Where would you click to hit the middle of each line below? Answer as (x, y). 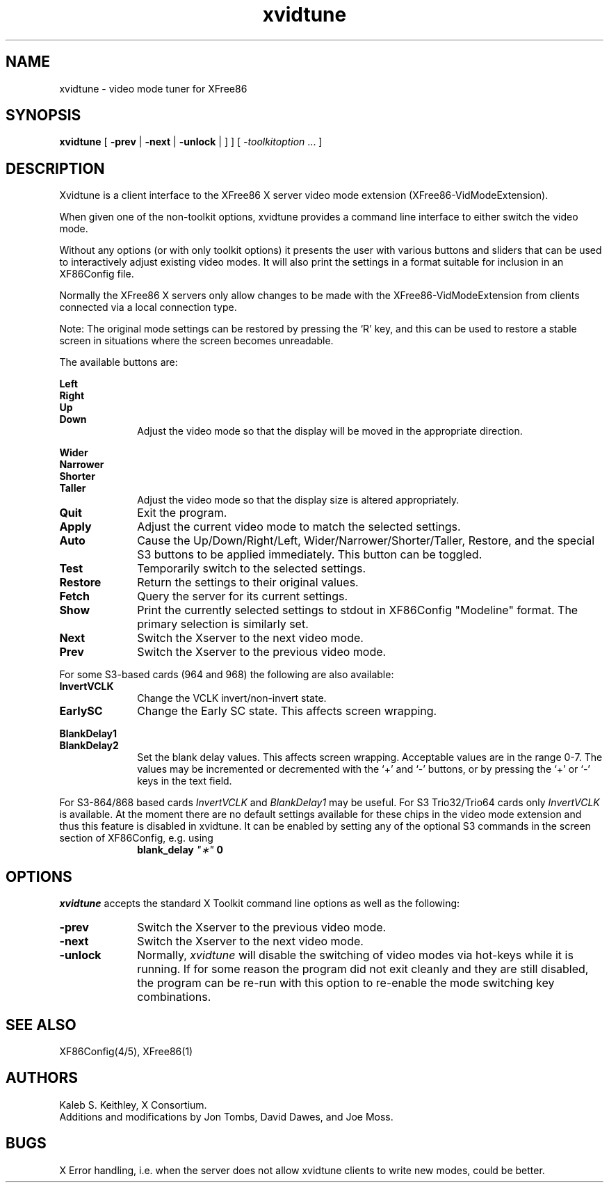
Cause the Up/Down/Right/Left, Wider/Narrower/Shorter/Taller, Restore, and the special (366, 541)
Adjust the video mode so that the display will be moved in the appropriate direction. (330, 431)
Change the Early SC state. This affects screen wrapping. (287, 711)
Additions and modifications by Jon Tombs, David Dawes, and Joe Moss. (226, 1116)
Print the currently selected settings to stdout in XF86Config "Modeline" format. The (358, 610)
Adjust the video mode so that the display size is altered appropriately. (298, 500)
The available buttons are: (119, 362)
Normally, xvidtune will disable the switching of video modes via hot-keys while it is (355, 955)
